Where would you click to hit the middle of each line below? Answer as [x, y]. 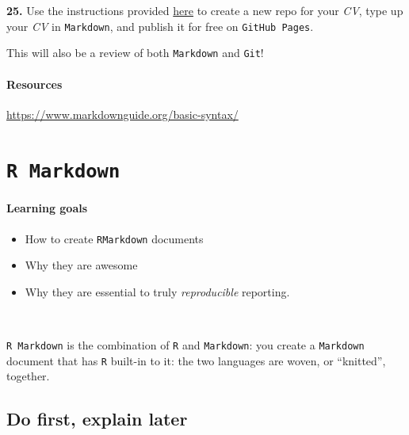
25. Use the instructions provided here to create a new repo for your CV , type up [205, 10]
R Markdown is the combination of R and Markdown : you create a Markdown [185, 345]
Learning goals [47, 208]
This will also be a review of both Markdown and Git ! [135, 53]
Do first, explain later [97, 419]
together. [28, 376]
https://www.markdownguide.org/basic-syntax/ [122, 114]
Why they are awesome [81, 265]
